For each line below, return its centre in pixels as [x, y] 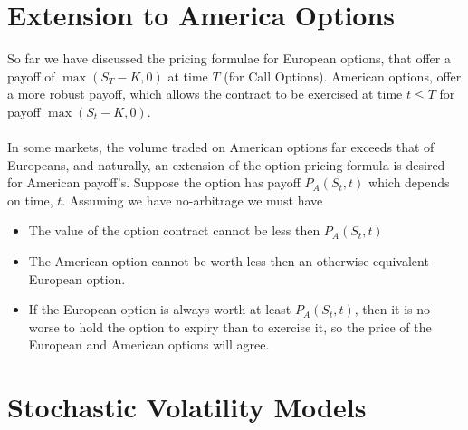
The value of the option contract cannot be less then [174, 230]
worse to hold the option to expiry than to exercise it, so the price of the [230, 326]
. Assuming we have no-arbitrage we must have [192, 200]
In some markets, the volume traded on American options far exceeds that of [221, 147]
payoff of [31, 76]
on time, [30, 200]
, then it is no [392, 309]
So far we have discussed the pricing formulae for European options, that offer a [229, 58]
